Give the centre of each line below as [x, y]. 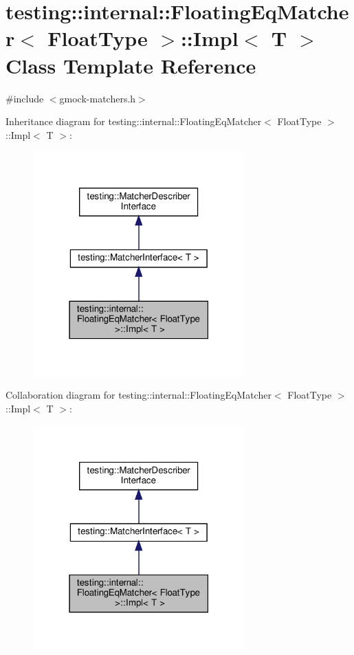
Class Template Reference [131, 65]
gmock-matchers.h [98, 98]
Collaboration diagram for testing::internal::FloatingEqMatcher [139, 395]
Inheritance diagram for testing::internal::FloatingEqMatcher [134, 121]
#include [25, 98]
